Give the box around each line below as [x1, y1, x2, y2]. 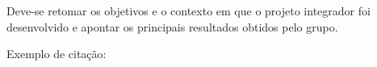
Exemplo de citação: [6, 45, 107, 62]
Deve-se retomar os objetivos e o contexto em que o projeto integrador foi [6, 2, 371, 19]
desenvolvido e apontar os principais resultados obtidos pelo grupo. [6, 18, 338, 35]
